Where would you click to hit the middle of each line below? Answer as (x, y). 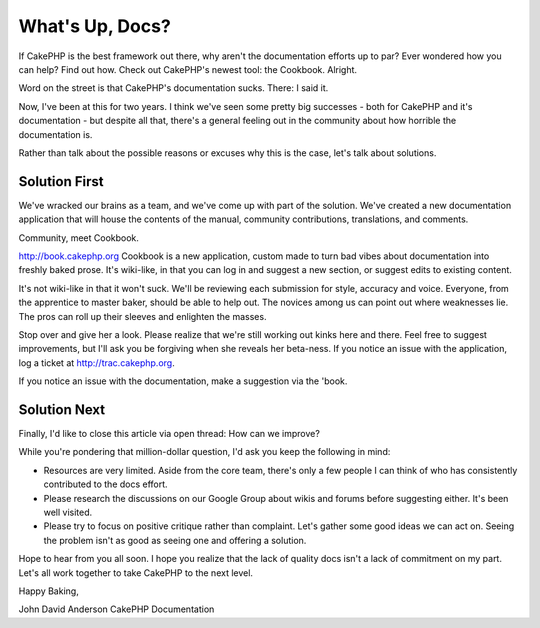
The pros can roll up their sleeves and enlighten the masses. (142, 316)
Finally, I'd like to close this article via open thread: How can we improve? (169, 433)
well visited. (68, 512)
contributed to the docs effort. (106, 484)
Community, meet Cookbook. (79, 237)
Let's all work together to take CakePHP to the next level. (136, 572)
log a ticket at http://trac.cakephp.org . (96, 362)
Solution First (61, 181)
